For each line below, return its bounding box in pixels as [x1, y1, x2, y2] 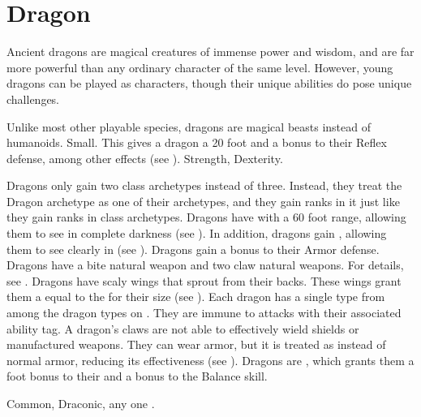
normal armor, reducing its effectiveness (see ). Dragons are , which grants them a [6, 351, 415, 368]
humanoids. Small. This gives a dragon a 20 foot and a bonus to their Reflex [6, 134, 387, 151]
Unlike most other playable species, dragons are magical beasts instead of [6, 118, 372, 135]
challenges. [6, 90, 60, 107]
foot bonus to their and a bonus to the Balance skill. [6, 368, 268, 385]
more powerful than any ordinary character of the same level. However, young [6, 58, 393, 75]
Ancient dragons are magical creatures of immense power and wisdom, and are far [6, 43, 415, 60]
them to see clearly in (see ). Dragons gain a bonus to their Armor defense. [6, 240, 380, 257]
